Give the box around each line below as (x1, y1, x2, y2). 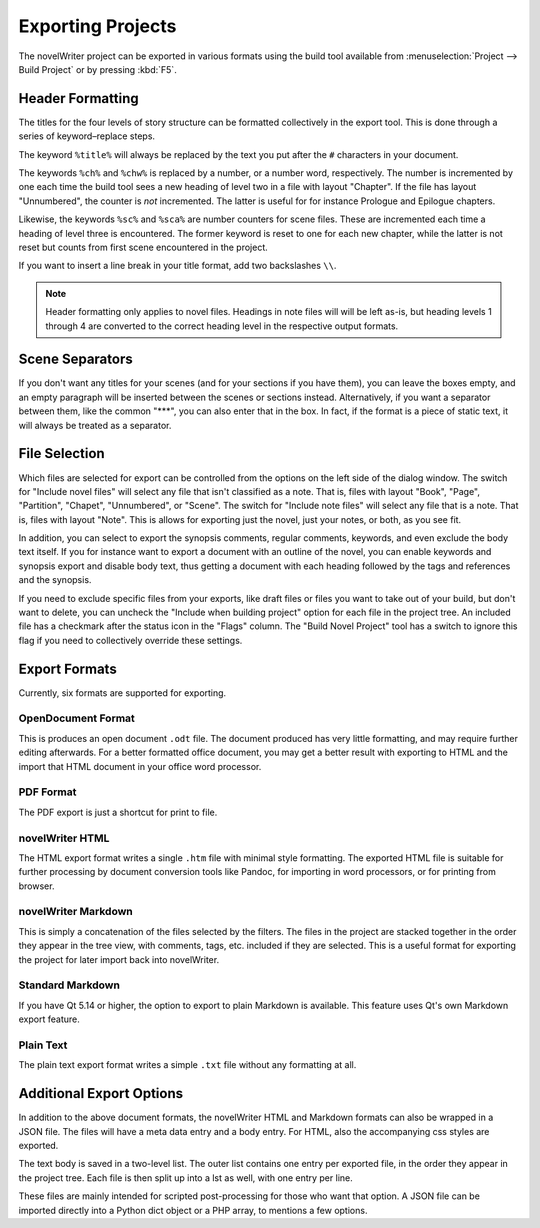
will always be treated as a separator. (18, 419, 172, 431)
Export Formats (18, 660, 117, 677)
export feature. (18, 1013, 80, 1025)
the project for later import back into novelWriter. (18, 953, 220, 965)
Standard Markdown (18, 978, 120, 992)
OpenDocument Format (18, 711, 135, 725)
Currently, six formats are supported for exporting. (18, 686, 227, 699)
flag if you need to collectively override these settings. (18, 634, 243, 646)
